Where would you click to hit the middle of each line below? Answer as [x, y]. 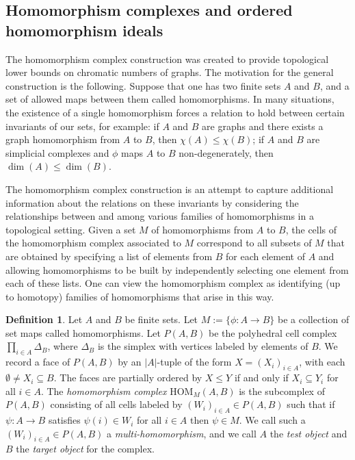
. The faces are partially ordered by [128, 378]
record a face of [38, 362]
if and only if [261, 378]
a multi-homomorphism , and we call [182, 433]
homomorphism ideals [84, 30]
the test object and [308, 433]
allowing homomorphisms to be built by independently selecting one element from [177, 269]
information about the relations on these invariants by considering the [152, 202]
